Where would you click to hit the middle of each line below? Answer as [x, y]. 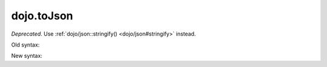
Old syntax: [25, 45]
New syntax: [27, 56]
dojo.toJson [42, 16]
